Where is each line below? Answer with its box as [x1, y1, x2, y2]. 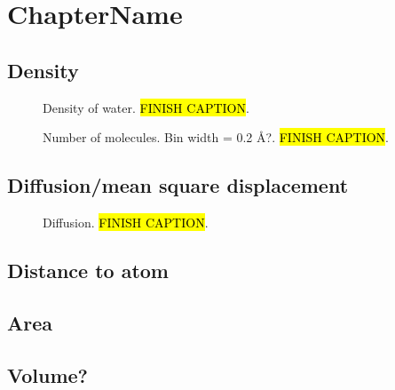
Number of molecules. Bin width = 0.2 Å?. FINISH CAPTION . [43, 128, 389, 147]
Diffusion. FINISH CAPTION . [43, 212, 209, 231]
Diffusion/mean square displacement [7, 171, 349, 199]
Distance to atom [7, 256, 169, 283]
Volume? [7, 361, 89, 388]
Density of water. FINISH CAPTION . [43, 98, 249, 116]
